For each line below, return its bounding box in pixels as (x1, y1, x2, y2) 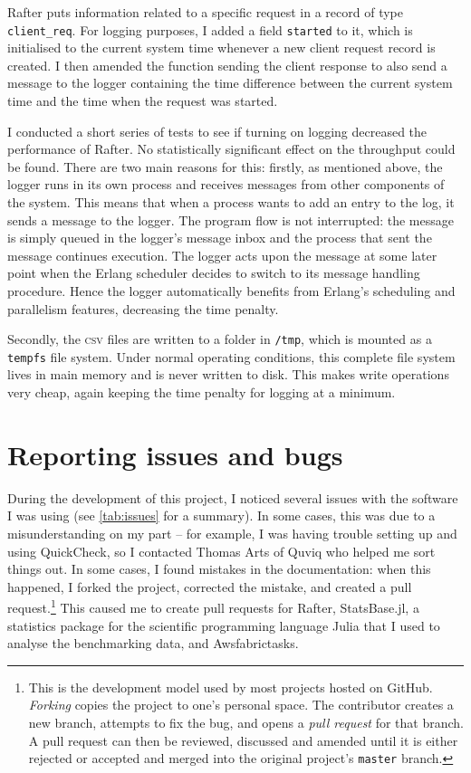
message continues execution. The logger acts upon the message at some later (7, 245, 437, 264)
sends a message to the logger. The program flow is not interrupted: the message (7, 210, 454, 229)
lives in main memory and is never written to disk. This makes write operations (7, 365, 449, 384)
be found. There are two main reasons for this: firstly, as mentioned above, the (7, 157, 443, 176)
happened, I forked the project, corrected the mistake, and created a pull (7, 577, 412, 596)
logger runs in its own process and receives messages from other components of (7, 175, 445, 194)
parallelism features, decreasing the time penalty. (7, 299, 279, 318)
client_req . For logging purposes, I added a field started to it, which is (7, 20, 413, 39)
